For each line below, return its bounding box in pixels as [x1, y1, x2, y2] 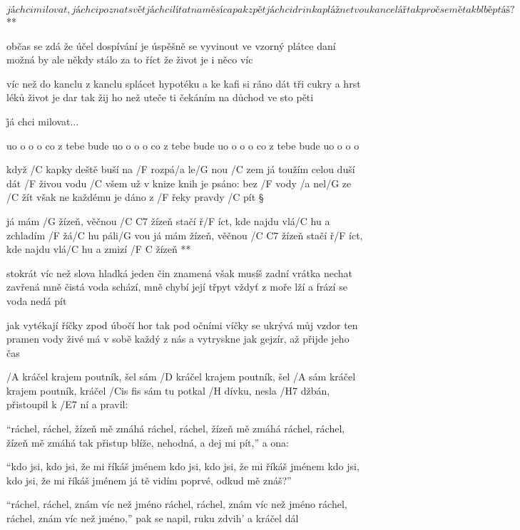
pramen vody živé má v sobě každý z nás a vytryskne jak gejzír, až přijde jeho [6, 331, 350, 346]
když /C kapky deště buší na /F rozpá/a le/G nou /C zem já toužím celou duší [6, 162, 355, 177]
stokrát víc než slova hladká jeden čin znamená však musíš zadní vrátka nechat [6, 265, 352, 280]
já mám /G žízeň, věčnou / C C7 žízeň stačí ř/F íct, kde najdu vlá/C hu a [6, 213, 330, 228]
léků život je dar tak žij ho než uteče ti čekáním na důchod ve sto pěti [6, 90, 314, 105]
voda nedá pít [6, 293, 67, 308]
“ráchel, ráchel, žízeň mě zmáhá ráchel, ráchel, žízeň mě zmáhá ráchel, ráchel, [6, 421, 345, 436]
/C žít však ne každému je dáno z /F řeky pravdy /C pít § [6, 189, 264, 204]
